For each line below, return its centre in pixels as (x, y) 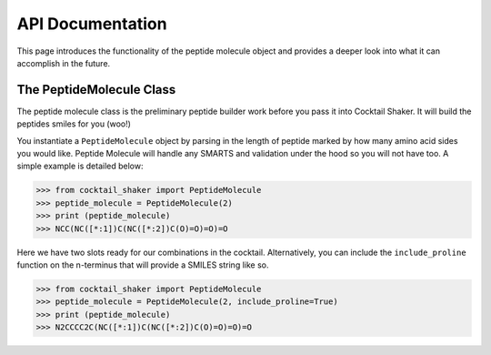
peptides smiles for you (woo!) (74, 124)
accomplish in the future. (64, 63)
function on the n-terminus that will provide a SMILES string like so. (143, 265)
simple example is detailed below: (80, 166)
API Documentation (92, 24)
